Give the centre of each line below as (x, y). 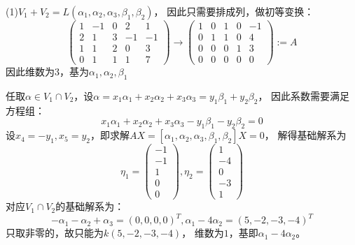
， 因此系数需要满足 (304, 95)
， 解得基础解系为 (305, 135)
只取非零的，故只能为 (55, 233)
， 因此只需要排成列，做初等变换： (234, 11)
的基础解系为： (90, 206)
